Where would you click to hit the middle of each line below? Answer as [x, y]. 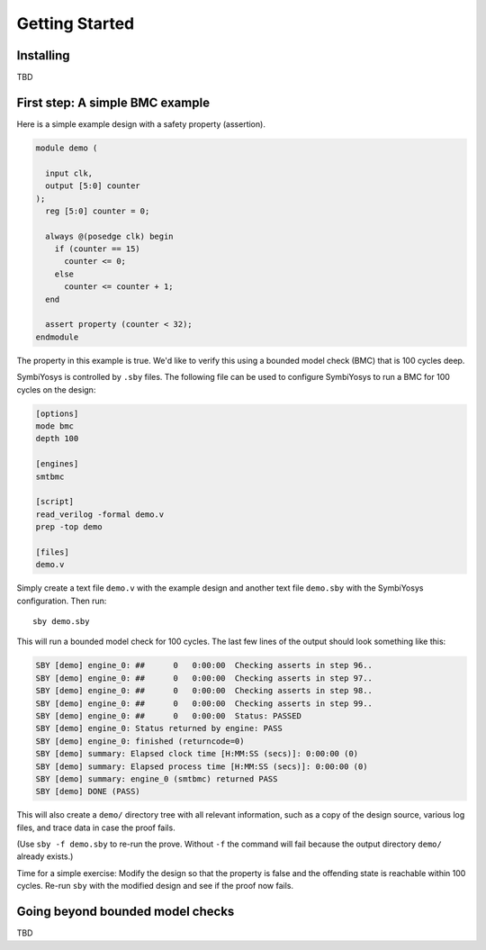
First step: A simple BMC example [113, 102]
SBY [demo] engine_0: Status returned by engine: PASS [159, 728]
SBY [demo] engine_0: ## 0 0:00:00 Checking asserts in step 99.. [204, 703]
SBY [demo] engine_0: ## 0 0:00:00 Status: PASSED [168, 715]
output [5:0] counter [93, 186]
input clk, [69, 173]
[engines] [57, 464]
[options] [57, 413]
